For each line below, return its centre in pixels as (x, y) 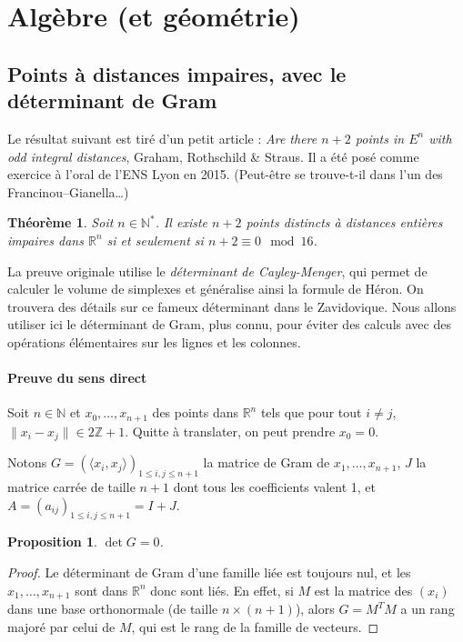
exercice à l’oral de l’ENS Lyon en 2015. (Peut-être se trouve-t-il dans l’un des (225, 174)
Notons (27, 462)
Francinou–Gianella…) (68, 191)
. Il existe (181, 222)
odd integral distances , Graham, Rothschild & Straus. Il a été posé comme (213, 156)
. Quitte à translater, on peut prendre (230, 431)
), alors (315, 609)
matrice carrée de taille (71, 487)
